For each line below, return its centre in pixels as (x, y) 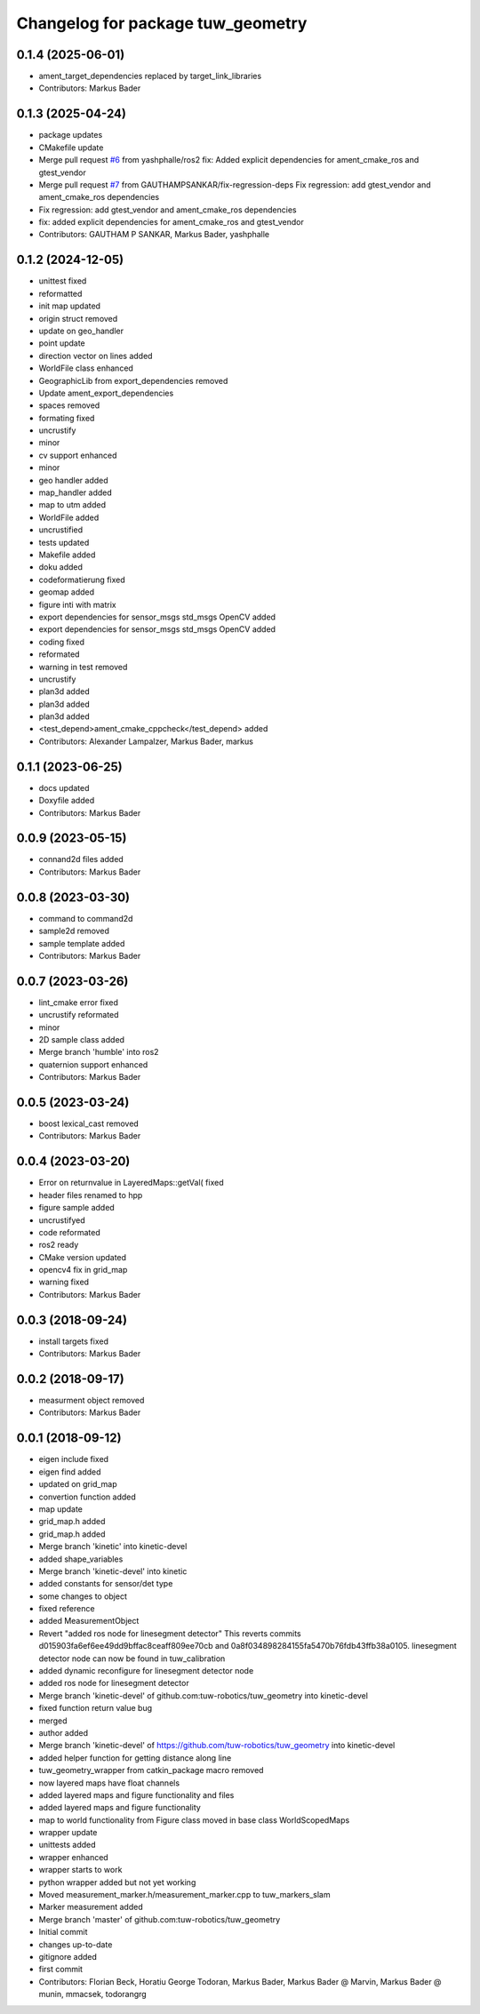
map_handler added (76, 492)
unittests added (68, 1845)
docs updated (64, 787)
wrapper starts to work (80, 1870)
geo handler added (73, 480)
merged (53, 1721)
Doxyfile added (67, 801)
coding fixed (61, 642)
